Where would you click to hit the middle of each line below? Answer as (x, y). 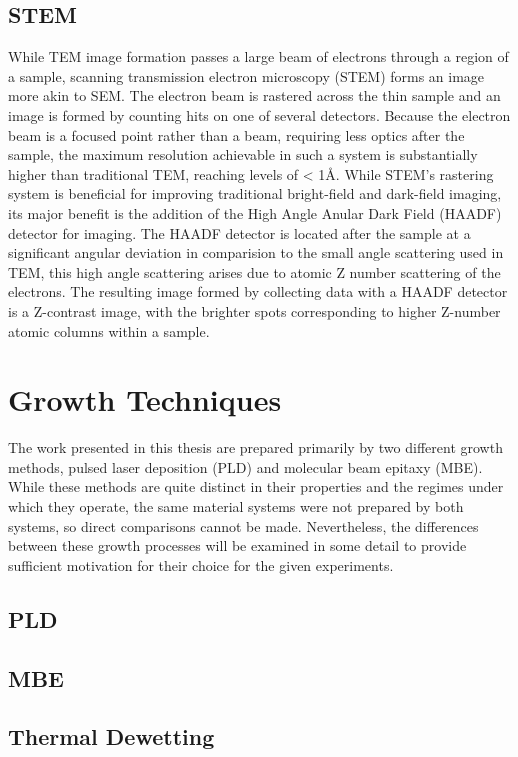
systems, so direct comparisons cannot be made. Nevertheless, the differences (243, 525)
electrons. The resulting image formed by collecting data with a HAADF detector (258, 291)
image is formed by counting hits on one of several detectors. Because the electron (259, 114)
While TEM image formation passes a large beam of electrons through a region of (258, 56)
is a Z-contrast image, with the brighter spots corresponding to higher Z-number (254, 310)
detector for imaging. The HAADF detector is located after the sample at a (239, 232)
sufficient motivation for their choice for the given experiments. (201, 564)
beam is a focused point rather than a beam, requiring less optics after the (236, 134)
